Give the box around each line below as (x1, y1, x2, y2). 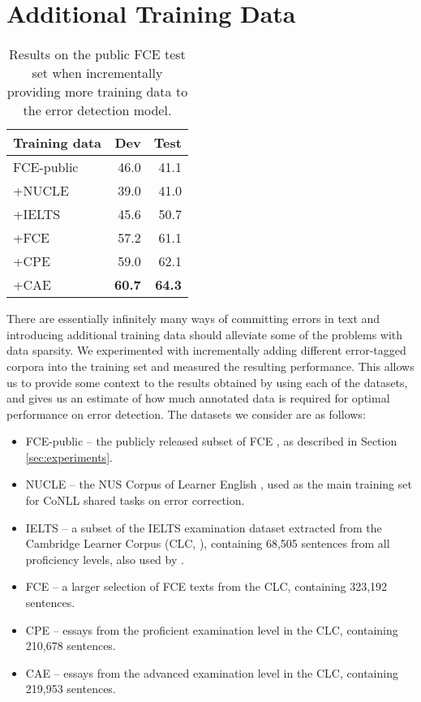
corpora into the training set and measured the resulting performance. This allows (6, 357, 415, 374)
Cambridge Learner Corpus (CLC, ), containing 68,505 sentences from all (25, 535, 390, 552)
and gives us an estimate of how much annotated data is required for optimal (6, 390, 390, 407)
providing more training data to (6, 82, 188, 101)
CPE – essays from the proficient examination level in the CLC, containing (25, 621, 398, 638)
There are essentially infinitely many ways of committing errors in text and (6, 310, 380, 327)
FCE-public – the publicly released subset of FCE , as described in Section (25, 433, 397, 450)
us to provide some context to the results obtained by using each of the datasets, (6, 373, 408, 390)
